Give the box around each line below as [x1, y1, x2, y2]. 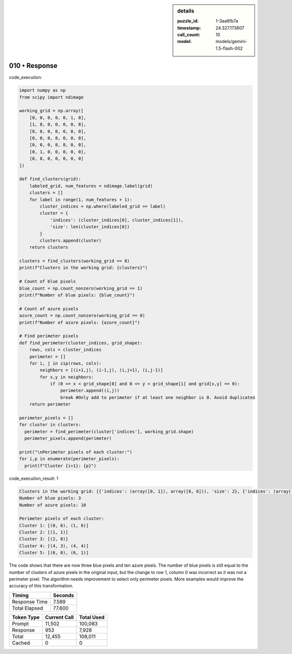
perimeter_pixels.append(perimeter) [24, 436, 112, 441]
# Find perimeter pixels [19, 333, 79, 339]
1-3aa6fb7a [216, 18, 238, 24]
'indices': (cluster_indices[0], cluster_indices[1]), [50, 217, 184, 223]
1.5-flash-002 [216, 45, 243, 51]
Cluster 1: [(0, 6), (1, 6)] [19, 522, 89, 528]
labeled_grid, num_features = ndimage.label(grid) [29, 183, 153, 189]
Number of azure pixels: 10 [19, 502, 86, 508]
